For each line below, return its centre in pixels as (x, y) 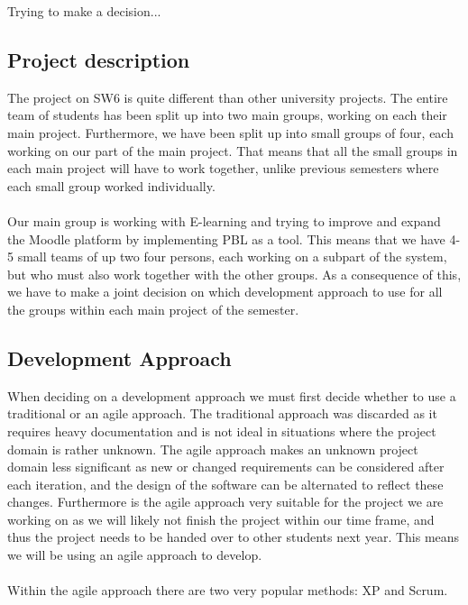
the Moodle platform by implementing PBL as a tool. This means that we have (226, 238)
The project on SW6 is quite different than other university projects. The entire (228, 97)
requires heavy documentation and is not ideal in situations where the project (222, 431)
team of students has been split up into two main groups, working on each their (227, 115)
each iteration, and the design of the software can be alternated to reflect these (225, 484)
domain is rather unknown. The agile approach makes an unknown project (213, 449)
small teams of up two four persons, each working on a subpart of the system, (232, 257)
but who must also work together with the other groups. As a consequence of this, (234, 274)
